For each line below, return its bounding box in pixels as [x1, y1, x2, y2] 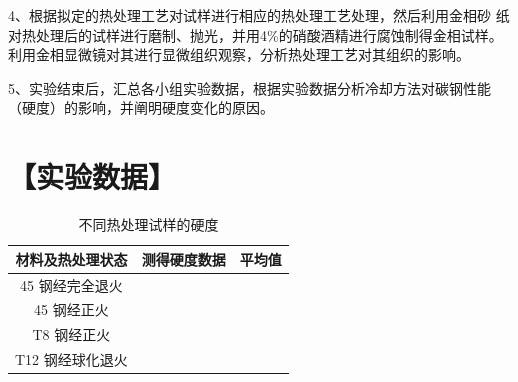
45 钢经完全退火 [20, 274, 123, 295]
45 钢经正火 [34, 299, 109, 320]
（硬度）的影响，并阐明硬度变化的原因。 [8, 97, 274, 118]
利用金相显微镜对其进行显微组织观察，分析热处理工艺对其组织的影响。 [8, 44, 470, 65]
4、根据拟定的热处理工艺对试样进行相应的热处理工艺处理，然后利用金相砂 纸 [8, 5, 510, 25]
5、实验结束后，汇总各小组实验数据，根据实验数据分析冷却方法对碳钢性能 [8, 77, 491, 98]
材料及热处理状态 [15, 248, 128, 269]
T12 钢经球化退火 [15, 349, 128, 370]
